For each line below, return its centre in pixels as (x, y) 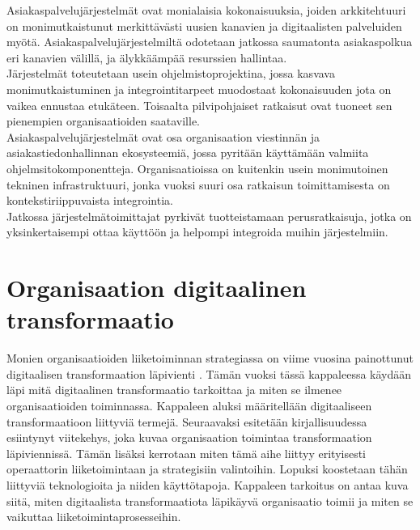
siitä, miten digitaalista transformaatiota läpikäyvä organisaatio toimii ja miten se (210, 500)
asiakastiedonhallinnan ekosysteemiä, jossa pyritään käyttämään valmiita (188, 153)
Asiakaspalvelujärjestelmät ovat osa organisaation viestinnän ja (163, 136)
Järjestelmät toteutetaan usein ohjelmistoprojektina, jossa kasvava (171, 73)
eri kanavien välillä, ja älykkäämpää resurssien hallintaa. (147, 57)
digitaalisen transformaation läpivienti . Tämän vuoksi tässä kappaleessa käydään (209, 373)
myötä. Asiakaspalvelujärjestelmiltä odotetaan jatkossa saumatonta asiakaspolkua (210, 42)
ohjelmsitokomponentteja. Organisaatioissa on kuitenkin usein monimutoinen (197, 168)
